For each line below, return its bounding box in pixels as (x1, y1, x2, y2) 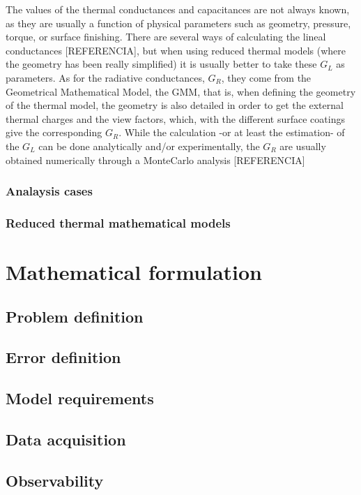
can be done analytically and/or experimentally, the (38, 138, 260, 153)
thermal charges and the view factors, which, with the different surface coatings (6, 111, 345, 126)
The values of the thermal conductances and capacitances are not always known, (6, 2, 350, 16)
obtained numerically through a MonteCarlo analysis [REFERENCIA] (6, 152, 305, 167)
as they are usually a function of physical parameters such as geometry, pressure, (6, 15, 351, 30)
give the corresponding (6, 125, 102, 140)
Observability (6, 469, 104, 491)
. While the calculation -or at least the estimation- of (118, 125, 345, 140)
